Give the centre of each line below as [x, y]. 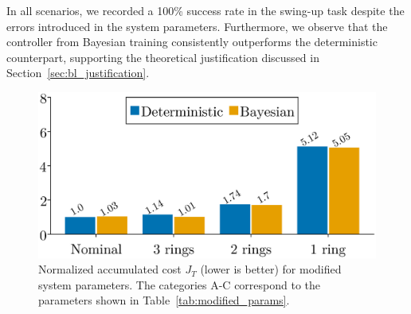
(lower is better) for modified [271, 269]
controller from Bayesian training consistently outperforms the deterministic [192, 42]
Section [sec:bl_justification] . [78, 73]
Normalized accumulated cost [110, 269]
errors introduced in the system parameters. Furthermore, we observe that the [197, 26]
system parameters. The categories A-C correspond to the [180, 284]
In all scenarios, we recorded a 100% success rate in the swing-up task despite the [205, 10]
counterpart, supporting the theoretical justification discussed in [163, 57]
